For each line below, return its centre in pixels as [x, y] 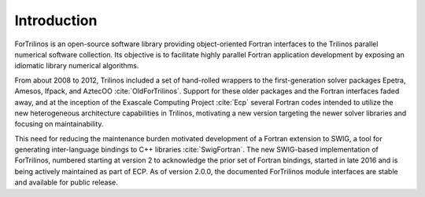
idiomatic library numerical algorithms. [77, 66]
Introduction [56, 20]
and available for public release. [66, 182]
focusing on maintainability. [59, 124]
